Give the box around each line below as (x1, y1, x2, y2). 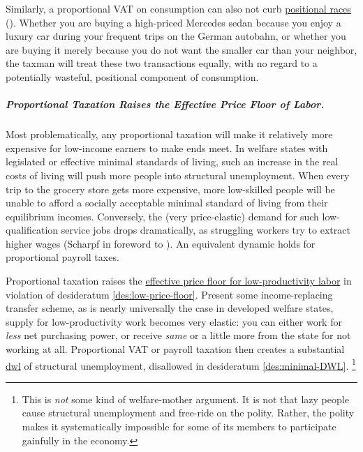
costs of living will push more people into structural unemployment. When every (6, 167, 350, 182)
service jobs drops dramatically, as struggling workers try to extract (61, 223, 350, 237)
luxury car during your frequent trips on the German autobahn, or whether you (6, 29, 346, 43)
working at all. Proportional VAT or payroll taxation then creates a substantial (6, 342, 345, 356)
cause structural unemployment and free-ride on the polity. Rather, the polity (22, 405, 355, 420)
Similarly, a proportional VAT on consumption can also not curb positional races (6, 1, 351, 15)
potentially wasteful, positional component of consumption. (6, 69, 259, 84)
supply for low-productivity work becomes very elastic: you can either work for (6, 314, 342, 329)
